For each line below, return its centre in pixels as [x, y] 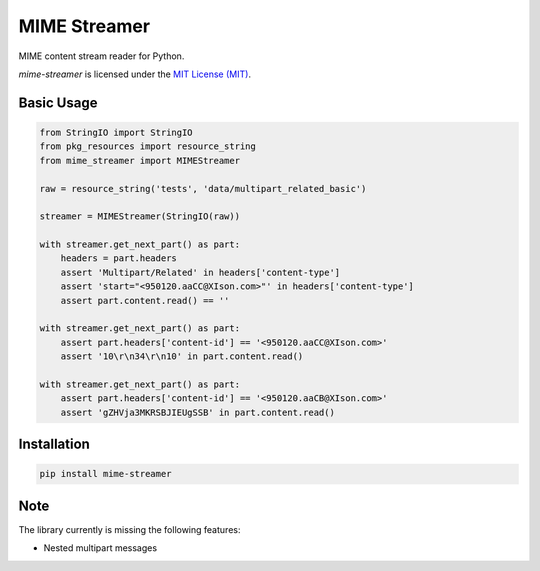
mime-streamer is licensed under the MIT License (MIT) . [135, 74]
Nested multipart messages [100, 548]
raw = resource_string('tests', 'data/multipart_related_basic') [203, 188]
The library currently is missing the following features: [129, 529]
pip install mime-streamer [105, 474]
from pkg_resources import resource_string [148, 146]
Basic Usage [58, 102]
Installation [54, 444]
